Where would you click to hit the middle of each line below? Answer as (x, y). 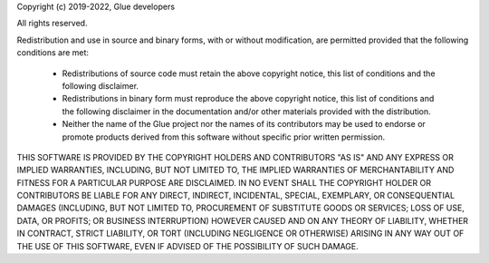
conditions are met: (53, 53)
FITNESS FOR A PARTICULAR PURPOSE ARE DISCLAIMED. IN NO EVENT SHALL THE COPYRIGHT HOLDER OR (224, 182)
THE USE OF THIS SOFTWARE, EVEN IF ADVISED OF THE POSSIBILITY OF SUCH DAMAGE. (188, 246)
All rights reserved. (52, 24)
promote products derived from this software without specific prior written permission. (224, 137)
